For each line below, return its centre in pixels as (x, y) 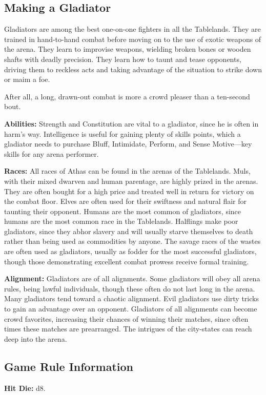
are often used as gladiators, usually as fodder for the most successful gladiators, (130, 251)
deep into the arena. (36, 338)
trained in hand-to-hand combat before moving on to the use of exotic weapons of (133, 39)
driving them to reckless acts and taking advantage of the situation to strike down (133, 69)
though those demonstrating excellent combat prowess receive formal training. (127, 261)
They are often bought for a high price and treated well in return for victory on (129, 191)
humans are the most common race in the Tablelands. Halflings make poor (121, 221)
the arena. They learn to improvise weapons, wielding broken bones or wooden (128, 49)
